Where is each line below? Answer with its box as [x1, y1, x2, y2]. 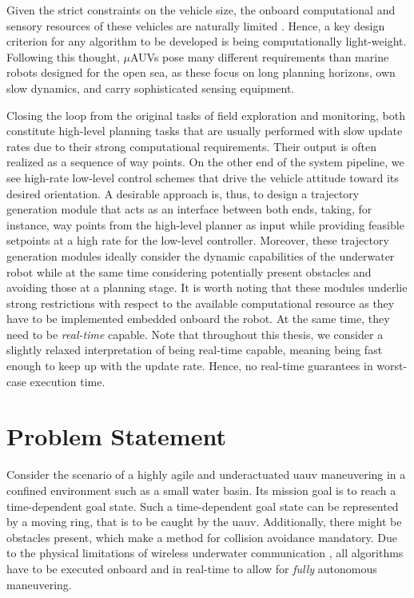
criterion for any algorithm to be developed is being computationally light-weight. [6, 33, 407, 50]
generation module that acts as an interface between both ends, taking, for [6, 201, 372, 217]
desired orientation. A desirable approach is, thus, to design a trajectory [6, 185, 360, 201]
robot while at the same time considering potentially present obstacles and [6, 263, 372, 280]
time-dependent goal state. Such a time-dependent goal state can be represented [6, 497, 399, 514]
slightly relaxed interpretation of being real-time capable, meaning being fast [6, 341, 383, 358]
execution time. [30, 373, 105, 389]
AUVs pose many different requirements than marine [129, 48, 389, 65]
